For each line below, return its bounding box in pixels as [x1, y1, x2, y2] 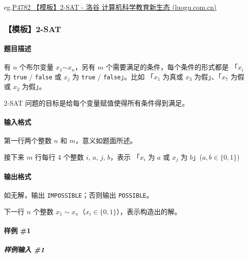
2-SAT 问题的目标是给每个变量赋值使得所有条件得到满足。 [4, 97, 189, 108]
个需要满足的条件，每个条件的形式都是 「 [106, 62, 238, 72]
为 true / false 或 [4, 71, 62, 81]
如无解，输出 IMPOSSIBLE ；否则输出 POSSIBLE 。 [4, 190, 153, 200]
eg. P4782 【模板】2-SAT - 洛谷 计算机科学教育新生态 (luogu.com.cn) [4, 2, 217, 12]
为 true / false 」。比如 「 [72, 71, 154, 81]
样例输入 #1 [4, 244, 45, 255]
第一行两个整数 [4, 135, 52, 146]
